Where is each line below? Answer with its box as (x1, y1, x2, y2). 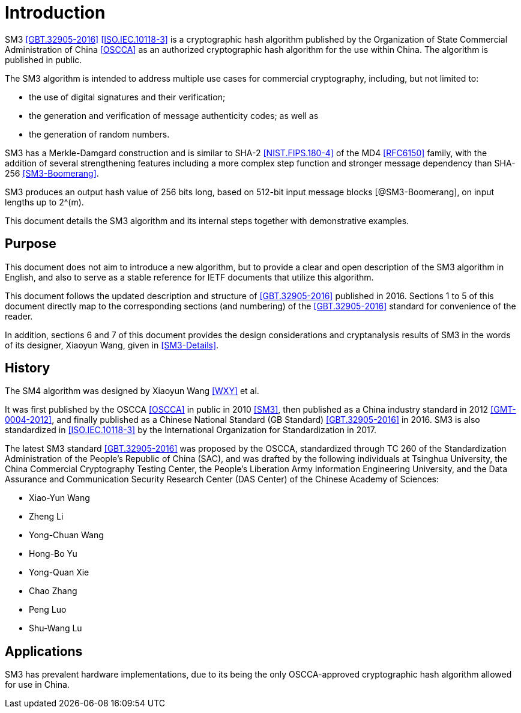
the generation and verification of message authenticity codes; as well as (29, 110, 319, 121)
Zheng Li (29, 511, 64, 522)
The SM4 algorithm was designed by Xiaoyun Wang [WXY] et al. (5, 386, 259, 396)
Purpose (5, 236, 56, 252)
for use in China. (5, 679, 70, 690)
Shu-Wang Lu (29, 623, 82, 634)
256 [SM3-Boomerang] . (5, 168, 99, 178)
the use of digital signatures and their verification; (29, 91, 226, 102)
